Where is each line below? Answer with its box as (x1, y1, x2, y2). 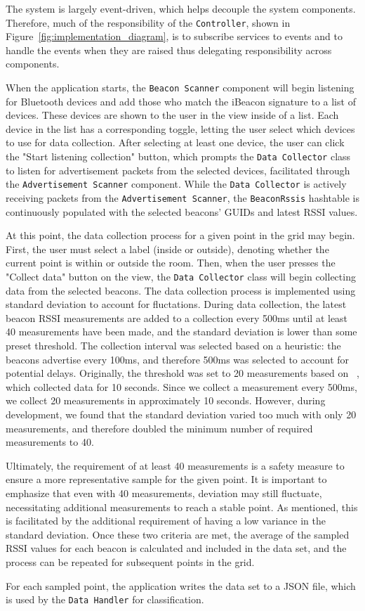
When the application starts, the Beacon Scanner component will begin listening (6, 80, 354, 95)
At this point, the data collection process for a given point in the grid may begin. (6, 228, 355, 243)
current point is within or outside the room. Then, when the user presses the (6, 255, 336, 270)
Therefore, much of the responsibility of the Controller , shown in (6, 15, 291, 30)
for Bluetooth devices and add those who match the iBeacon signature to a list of (6, 94, 356, 108)
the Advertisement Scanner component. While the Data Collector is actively (6, 176, 347, 191)
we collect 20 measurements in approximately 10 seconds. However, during (6, 393, 326, 408)
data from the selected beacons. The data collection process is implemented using (6, 283, 356, 297)
